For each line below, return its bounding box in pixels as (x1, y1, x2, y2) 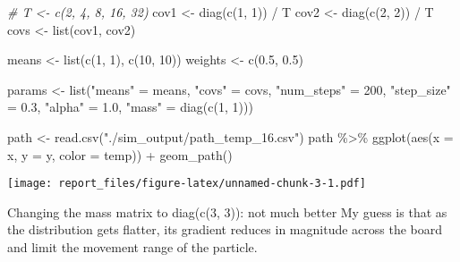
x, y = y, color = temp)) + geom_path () (7, 145, 233, 164)
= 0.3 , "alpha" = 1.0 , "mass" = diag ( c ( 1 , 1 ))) (7, 97, 253, 116)
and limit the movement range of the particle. (7, 238, 258, 256)
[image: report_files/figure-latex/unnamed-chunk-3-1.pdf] (7, 177, 366, 190)
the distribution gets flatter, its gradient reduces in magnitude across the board (7, 220, 443, 239)
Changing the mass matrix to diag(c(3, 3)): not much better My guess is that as (7, 202, 447, 221)
